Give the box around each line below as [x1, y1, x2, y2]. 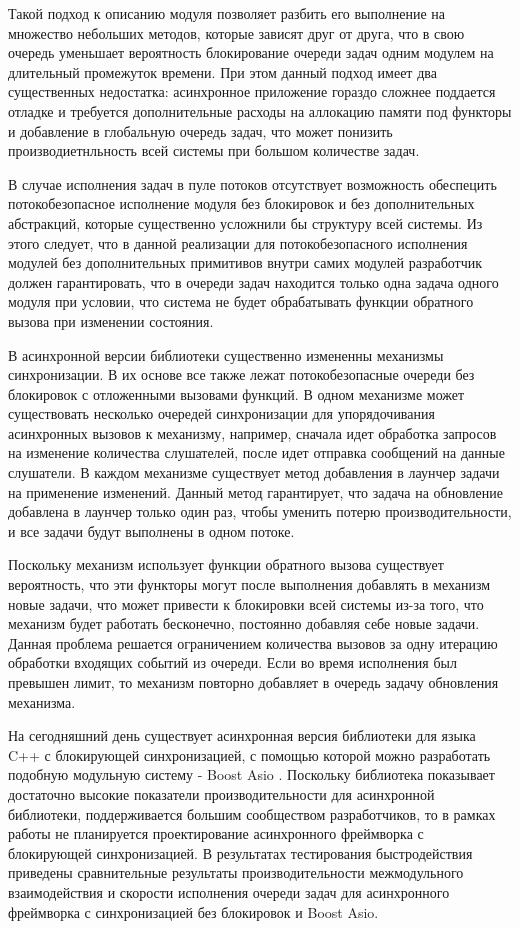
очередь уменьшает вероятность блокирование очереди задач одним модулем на [8, 42, 494, 63]
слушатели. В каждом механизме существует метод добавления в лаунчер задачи [8, 462, 500, 483]
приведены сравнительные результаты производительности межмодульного [8, 862, 464, 883]
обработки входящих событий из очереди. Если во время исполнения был [8, 652, 457, 673]
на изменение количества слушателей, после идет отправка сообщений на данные [8, 442, 505, 463]
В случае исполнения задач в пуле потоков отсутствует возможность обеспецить [8, 173, 497, 194]
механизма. [8, 691, 76, 712]
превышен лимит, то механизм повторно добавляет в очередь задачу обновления [8, 672, 499, 692]
